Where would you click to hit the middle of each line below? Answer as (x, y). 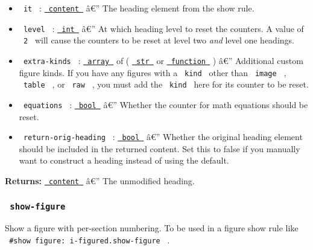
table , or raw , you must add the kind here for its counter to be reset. (166, 84)
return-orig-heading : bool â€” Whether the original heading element (163, 137)
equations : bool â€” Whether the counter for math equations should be (166, 104)
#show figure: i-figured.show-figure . (90, 240)
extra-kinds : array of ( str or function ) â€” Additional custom (163, 60)
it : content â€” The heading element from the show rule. (139, 8)
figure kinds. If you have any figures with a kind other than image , (153, 72)
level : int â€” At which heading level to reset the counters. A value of (163, 28)
